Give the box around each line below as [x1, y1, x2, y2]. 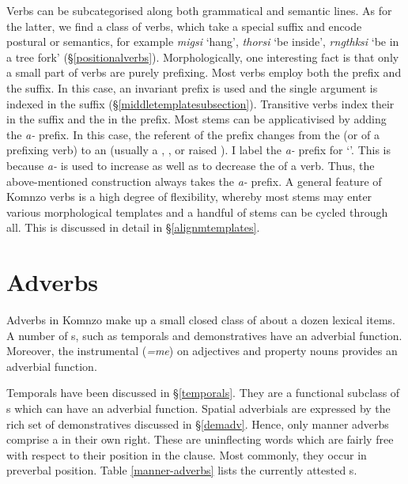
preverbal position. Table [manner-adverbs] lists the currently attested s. [6, 462, 357, 478]
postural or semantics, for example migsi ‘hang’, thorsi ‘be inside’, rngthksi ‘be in [6, 33, 399, 50]
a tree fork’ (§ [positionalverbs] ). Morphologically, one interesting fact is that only [6, 48, 399, 65]
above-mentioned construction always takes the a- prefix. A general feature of [6, 172, 382, 189]
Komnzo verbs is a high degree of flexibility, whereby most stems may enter [6, 188, 372, 205]
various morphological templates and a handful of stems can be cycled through [6, 203, 388, 220]
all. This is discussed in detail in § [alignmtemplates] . [6, 219, 260, 236]
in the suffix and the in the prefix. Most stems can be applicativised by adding [6, 111, 387, 127]
